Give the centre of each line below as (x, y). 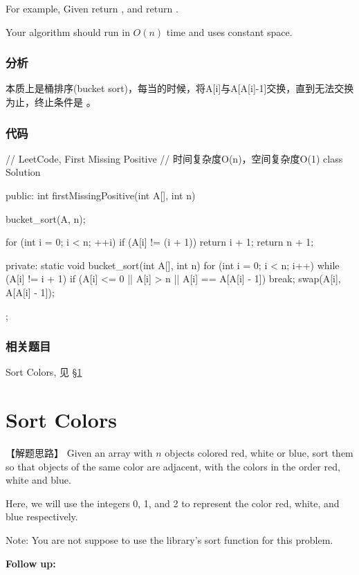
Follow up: (31, 563)
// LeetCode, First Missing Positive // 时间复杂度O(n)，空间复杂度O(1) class (174, 158)
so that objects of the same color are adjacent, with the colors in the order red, (173, 466)
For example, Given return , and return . (92, 8)
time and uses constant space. (229, 31)
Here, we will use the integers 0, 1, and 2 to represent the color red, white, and (173, 503)
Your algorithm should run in (68, 31)
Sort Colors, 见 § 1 (44, 372)
